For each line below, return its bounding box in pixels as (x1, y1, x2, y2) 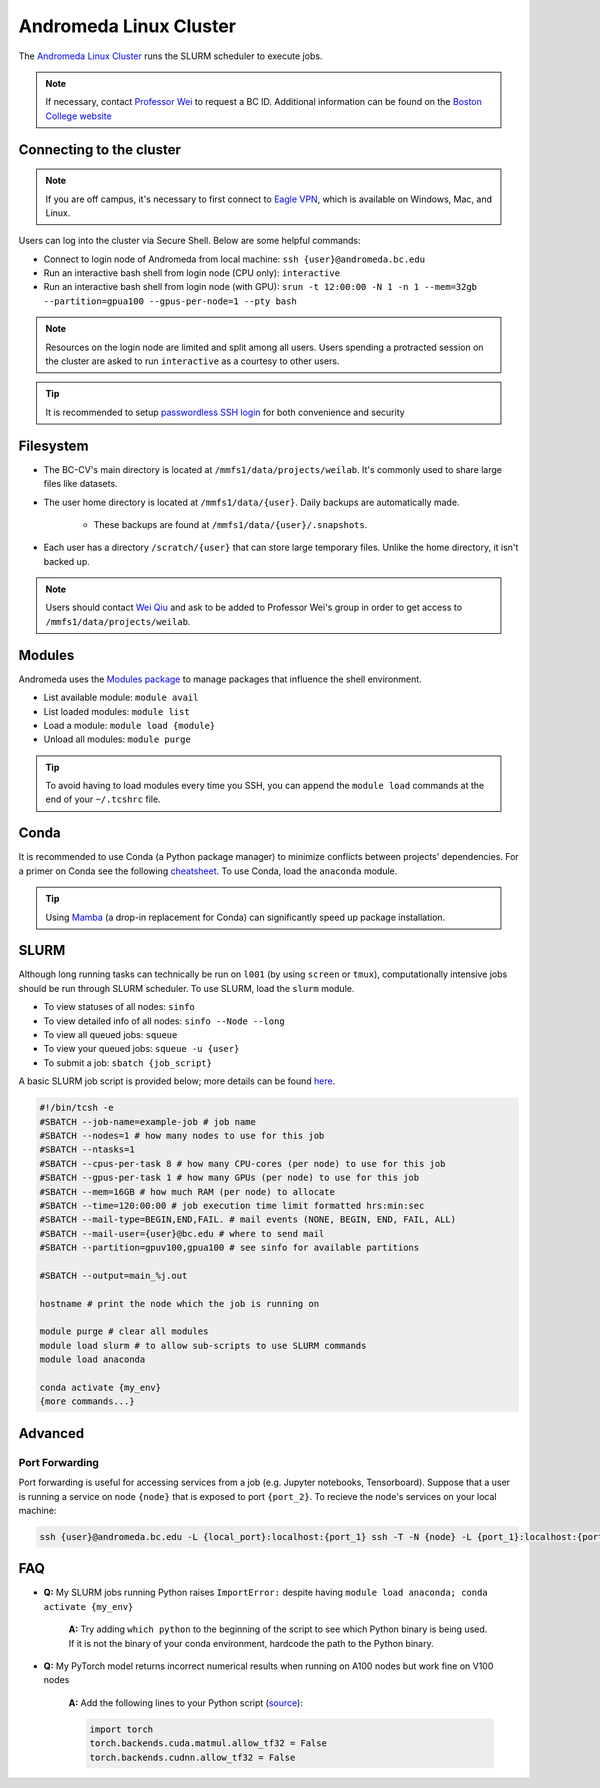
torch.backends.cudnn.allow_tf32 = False (89, 1751, 296, 1763)
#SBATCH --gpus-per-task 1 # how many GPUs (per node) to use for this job (39, 1172, 420, 1184)
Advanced (18, 1425, 85, 1442)
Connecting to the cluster (18, 141, 182, 158)
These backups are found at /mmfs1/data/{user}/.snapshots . (93, 518, 368, 530)
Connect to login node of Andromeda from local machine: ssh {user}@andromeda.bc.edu (43, 253, 425, 265)
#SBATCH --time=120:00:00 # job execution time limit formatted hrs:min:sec (39, 1200, 425, 1211)
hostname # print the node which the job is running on (39, 1298, 320, 1309)
